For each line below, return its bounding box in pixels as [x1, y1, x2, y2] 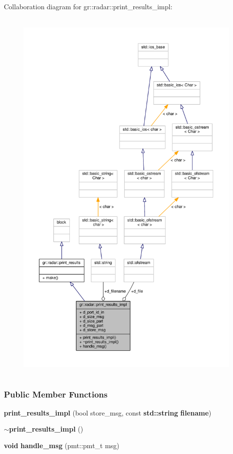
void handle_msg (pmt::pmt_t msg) [4, 440, 119, 450]
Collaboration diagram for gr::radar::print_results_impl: [4, 1, 173, 11]
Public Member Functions [4, 388, 108, 400]
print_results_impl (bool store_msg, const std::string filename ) [4, 407, 212, 417]
